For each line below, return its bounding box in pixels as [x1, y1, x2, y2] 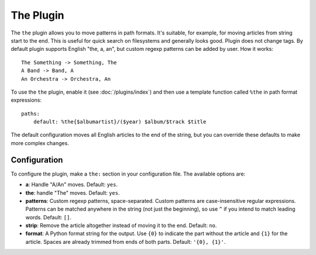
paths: [21, 110, 40, 117]
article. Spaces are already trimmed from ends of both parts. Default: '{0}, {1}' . [25, 238, 226, 245]
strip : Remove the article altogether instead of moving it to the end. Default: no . [25, 222, 217, 229]
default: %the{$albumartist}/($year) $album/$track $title [33, 119, 207, 125]
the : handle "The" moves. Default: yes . [25, 189, 120, 196]
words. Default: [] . [25, 213, 71, 220]
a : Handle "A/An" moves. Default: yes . [25, 181, 118, 188]
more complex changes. [11, 139, 70, 146]
